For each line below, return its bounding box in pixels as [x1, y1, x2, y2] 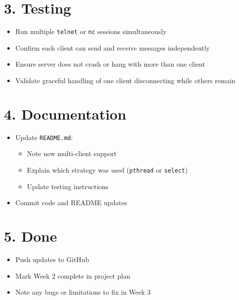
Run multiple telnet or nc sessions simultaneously [15, 26, 167, 36]
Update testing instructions [27, 181, 109, 191]
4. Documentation [4, 104, 126, 124]
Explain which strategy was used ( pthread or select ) [27, 164, 188, 175]
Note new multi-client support [27, 148, 117, 159]
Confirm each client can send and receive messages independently [15, 42, 210, 53]
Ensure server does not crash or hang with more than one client [15, 59, 205, 69]
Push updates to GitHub [15, 254, 89, 264]
